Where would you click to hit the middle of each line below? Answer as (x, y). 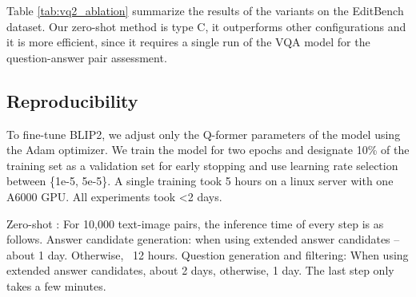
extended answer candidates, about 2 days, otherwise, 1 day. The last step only (200, 270)
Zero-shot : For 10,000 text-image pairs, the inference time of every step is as (195, 223)
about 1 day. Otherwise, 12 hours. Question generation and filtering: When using (208, 254)
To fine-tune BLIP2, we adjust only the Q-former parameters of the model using (204, 134)
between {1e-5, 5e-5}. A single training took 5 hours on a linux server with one (200, 181)
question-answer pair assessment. (87, 57)
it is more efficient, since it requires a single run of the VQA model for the (188, 42)
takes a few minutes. (56, 285)
